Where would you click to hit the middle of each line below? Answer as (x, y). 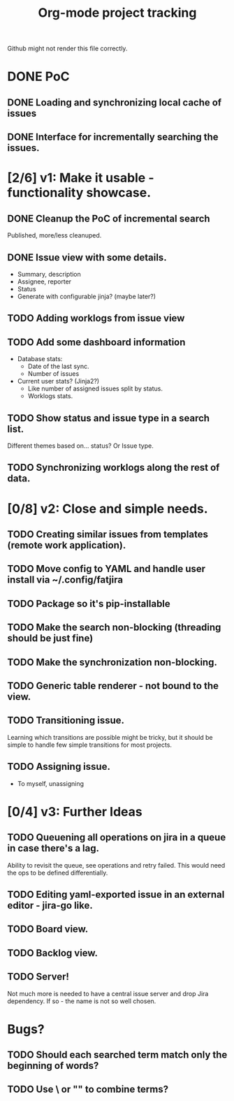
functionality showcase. (79, 193)
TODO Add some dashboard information (96, 342)
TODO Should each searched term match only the (117, 1055)
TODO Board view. (48, 929)
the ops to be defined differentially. (58, 873)
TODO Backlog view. (53, 953)
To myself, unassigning (50, 783)
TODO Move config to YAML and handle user (107, 569)
